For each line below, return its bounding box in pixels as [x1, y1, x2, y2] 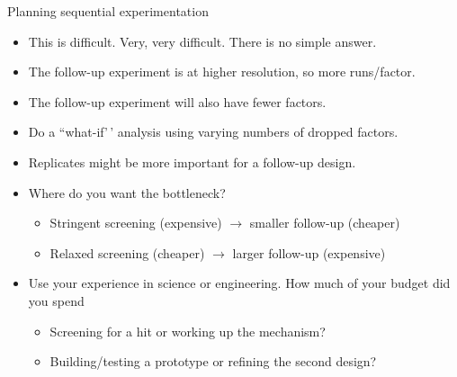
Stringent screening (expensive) [49, 213, 222, 232]
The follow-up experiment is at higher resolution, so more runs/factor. [28, 62, 416, 81]
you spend [28, 291, 85, 310]
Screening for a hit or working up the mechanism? [49, 321, 326, 340]
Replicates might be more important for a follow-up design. [28, 152, 356, 171]
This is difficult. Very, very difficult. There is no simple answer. [28, 31, 377, 50]
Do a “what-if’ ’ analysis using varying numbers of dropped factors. [28, 122, 399, 141]
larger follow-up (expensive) [232, 243, 386, 262]
